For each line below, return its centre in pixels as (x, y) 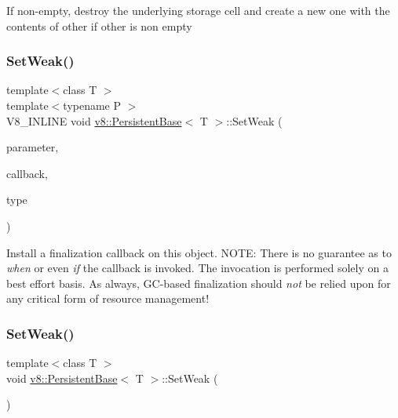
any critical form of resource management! (108, 298)
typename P (92, 105)
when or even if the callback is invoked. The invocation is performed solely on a (197, 268)
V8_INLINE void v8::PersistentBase (94, 120)
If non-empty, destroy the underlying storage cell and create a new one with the (198, 10)
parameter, (33, 147)
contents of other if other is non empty (99, 25)
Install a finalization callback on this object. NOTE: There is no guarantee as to (199, 252)
